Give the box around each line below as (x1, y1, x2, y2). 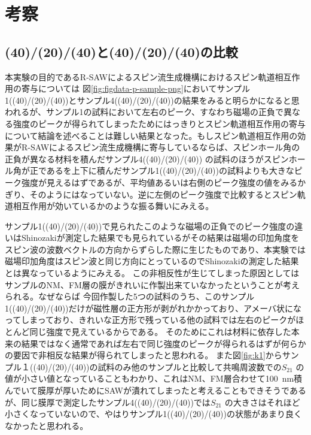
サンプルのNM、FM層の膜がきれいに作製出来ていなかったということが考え (5, 278, 300, 291)
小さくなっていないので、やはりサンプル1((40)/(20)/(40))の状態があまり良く (5, 407, 302, 420)
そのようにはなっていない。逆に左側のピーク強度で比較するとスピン (29, 188, 297, 200)
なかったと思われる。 (5, 419, 89, 431)
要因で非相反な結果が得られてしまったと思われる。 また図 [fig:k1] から (13, 349, 282, 361)
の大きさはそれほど (224, 395, 300, 408)
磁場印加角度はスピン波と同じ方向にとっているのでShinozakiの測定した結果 (5, 255, 299, 267)
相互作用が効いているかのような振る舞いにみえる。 (13, 200, 214, 212)
